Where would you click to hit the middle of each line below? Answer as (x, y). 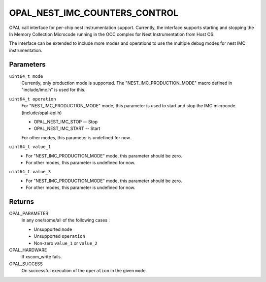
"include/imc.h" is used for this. (53, 90)
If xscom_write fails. (42, 257)
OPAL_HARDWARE (28, 250)
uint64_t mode (26, 76)
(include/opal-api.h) (42, 113)
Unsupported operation (60, 236)
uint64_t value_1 (30, 147)
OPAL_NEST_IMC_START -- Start (67, 128)
